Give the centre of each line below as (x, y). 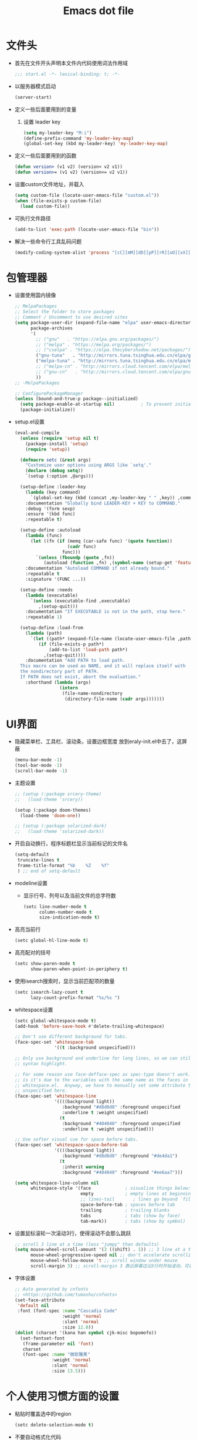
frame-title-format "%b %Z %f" (63, 865)
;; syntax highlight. (41, 1064)
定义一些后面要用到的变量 (45, 109)
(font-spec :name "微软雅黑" (56, 1355)
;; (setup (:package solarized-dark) (61, 826)
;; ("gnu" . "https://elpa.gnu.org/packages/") (98, 339)
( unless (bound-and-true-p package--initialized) (77, 399)
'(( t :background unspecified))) (95, 1048)
